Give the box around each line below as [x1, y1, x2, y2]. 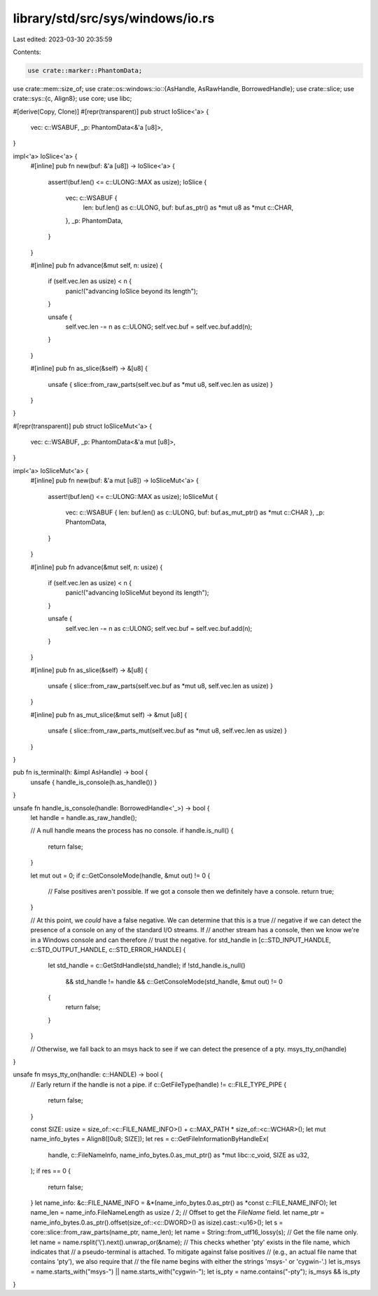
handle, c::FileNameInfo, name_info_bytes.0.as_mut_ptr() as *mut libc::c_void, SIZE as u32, [48, 1150, 309, 1159]
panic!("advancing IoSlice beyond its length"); [65, 287, 199, 295]
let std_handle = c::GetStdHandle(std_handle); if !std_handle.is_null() [48, 961, 246, 970]
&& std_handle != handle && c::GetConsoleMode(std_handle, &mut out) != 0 [65, 977, 283, 985]
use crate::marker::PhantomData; [27, 67, 143, 74]
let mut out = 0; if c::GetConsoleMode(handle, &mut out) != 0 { [30, 871, 211, 880]
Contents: [13, 48, 41, 56]
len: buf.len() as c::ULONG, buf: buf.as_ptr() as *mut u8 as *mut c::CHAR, [83, 203, 294, 212]
